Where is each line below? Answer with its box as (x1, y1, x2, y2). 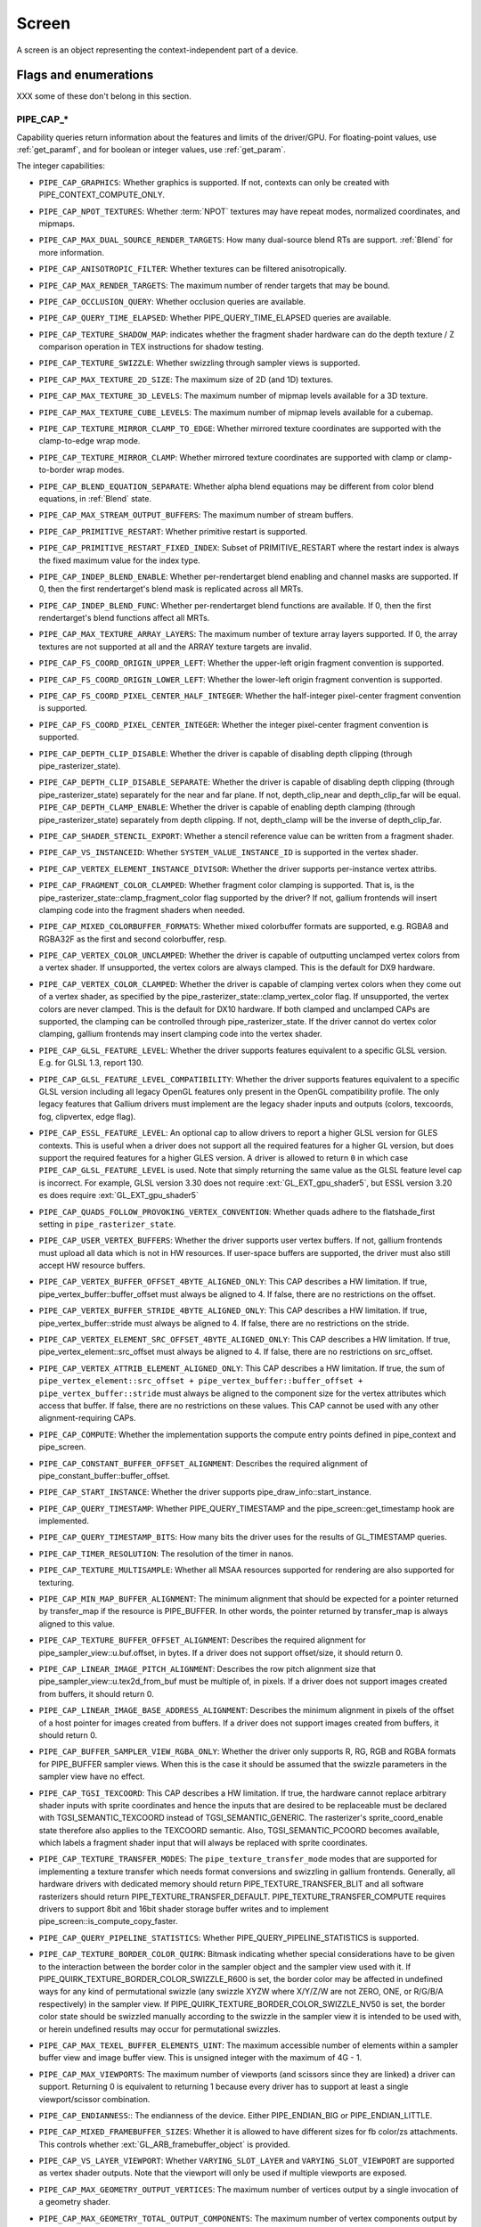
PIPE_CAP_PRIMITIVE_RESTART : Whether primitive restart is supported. (38, 526, 308, 536)
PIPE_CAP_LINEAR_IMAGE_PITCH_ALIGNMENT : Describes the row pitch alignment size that (38, 1664, 376, 1674)
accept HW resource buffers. (38, 1260, 146, 1271)
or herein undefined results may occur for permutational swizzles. (38, 2023, 281, 2035)
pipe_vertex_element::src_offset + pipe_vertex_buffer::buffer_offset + (38, 1376, 363, 1386)
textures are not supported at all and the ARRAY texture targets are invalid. (38, 641, 312, 652)
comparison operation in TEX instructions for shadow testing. (38, 341, 265, 352)
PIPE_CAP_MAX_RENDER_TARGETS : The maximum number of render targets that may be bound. (38, 280, 391, 290)
